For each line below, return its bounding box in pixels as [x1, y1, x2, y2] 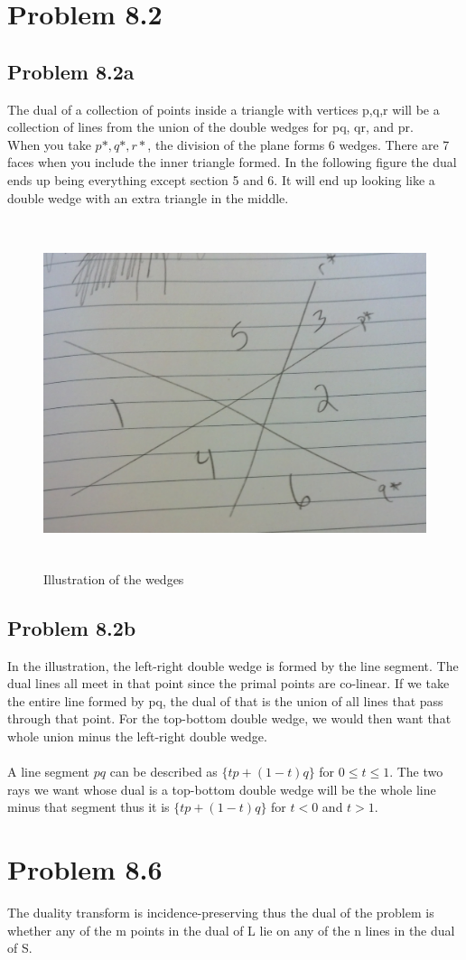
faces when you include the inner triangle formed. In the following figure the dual [7, 153, 457, 172]
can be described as [109, 762, 218, 781]
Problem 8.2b [7, 613, 136, 641]
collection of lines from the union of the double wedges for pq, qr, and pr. [7, 117, 414, 136]
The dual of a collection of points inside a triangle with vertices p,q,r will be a [7, 99, 440, 118]
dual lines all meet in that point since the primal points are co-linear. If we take [7, 674, 450, 693]
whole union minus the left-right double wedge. [7, 726, 267, 745]
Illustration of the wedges [43, 569, 184, 588]
